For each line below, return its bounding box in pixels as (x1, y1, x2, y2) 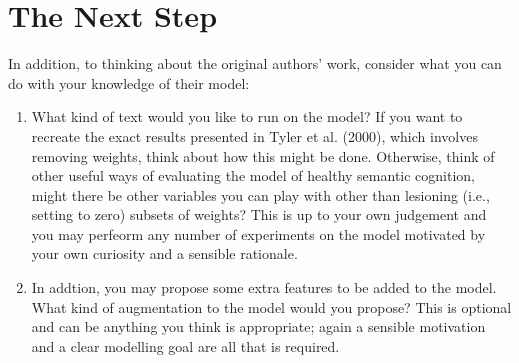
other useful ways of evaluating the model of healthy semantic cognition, (31, 165, 476, 186)
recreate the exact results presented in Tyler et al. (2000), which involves (31, 125, 478, 146)
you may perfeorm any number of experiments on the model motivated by (31, 223, 486, 244)
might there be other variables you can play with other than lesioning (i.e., (31, 184, 490, 205)
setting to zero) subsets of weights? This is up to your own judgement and (31, 204, 487, 225)
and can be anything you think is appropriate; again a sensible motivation (31, 316, 486, 337)
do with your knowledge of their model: (8, 72, 250, 93)
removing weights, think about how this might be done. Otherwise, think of (31, 145, 495, 166)
